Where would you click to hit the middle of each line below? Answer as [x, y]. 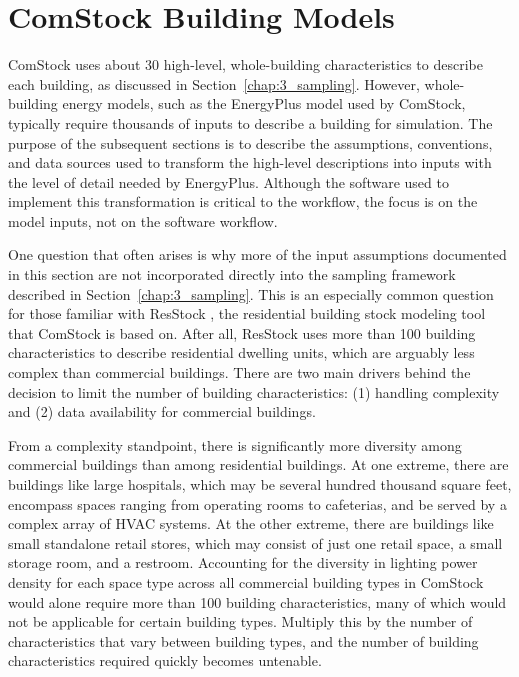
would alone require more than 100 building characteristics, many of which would [257, 601]
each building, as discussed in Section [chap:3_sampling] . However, [214, 83]
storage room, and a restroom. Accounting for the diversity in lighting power [243, 562]
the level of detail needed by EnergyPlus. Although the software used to [228, 181]
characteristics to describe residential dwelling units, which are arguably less [241, 352]
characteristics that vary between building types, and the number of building [243, 640]
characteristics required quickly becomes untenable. [165, 660]
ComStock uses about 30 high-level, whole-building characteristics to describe [245, 64]
